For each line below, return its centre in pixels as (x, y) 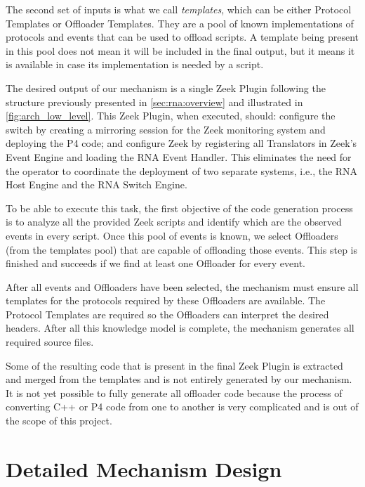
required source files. (50, 342)
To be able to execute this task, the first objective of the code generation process (179, 208)
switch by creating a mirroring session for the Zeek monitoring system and (166, 129)
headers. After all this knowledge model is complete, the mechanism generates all (180, 328)
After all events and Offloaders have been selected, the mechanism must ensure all (182, 286)
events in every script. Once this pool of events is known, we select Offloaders (172, 235)
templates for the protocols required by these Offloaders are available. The (166, 300)
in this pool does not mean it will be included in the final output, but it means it (180, 50)
